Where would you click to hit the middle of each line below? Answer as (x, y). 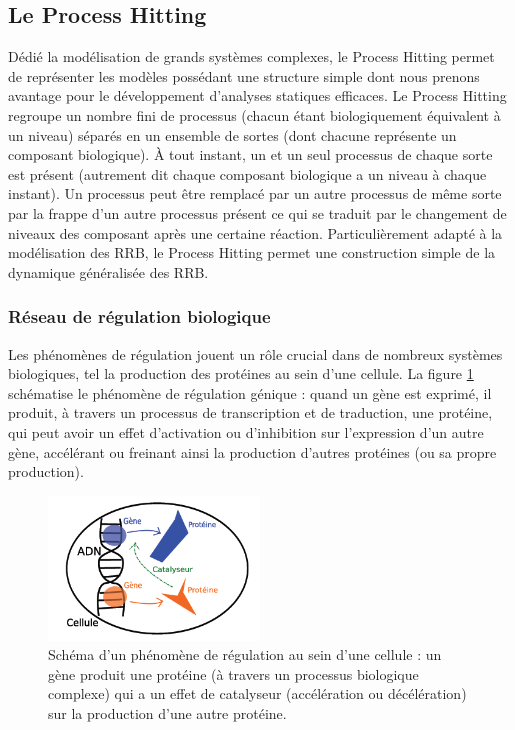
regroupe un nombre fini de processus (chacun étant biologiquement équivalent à (254, 114)
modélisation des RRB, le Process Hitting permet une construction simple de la (252, 252)
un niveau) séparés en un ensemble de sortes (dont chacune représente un (232, 134)
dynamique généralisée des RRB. (108, 271)
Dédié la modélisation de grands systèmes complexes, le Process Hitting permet (251, 56)
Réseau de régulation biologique (139, 316)
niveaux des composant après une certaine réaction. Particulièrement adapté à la (255, 232)
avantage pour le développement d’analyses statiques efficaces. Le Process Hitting (257, 95)
